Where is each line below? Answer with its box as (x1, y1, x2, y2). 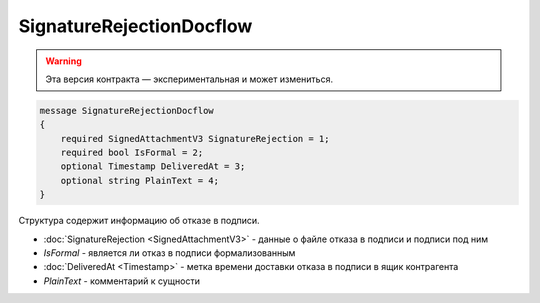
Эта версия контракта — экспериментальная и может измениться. (45, 73, 334, 85)
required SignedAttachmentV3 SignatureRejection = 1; (60, 133, 330, 144)
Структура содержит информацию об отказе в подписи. (18, 215, 260, 227)
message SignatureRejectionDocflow (39, 105, 214, 116)
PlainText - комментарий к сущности (43, 275, 200, 287)
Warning (45, 55, 82, 67)
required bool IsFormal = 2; (60, 147, 204, 159)
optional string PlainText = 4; (60, 175, 220, 186)
